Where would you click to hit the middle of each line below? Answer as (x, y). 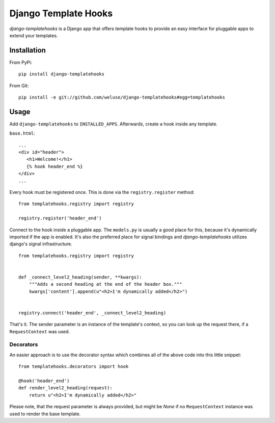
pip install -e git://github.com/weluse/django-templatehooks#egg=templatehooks (122, 97)
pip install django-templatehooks (61, 74)
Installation (28, 50)
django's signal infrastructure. (41, 244)
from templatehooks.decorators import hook (74, 367)
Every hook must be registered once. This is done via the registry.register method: (102, 192)
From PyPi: (21, 62)
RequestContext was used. (40, 331)
